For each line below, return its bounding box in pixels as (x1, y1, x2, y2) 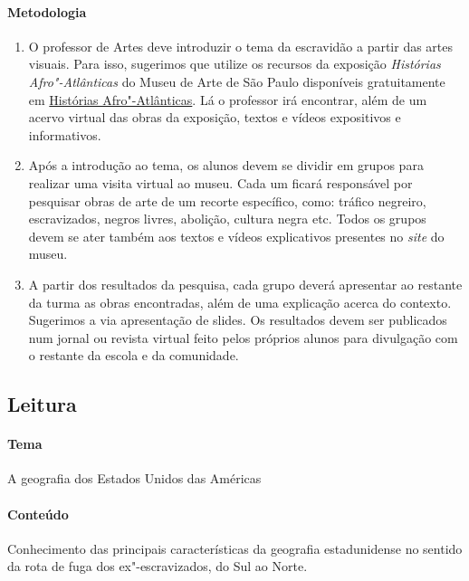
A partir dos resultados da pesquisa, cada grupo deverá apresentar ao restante (28, 274, 463, 293)
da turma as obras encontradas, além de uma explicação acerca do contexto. (28, 292, 452, 311)
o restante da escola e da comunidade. (28, 346, 239, 365)
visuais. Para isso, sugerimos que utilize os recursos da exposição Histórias (28, 54, 441, 73)
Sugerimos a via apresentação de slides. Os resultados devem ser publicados (28, 310, 447, 329)
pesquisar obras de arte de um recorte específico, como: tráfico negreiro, (28, 191, 426, 210)
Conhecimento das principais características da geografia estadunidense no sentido (7, 538, 463, 557)
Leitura (7, 390, 77, 418)
